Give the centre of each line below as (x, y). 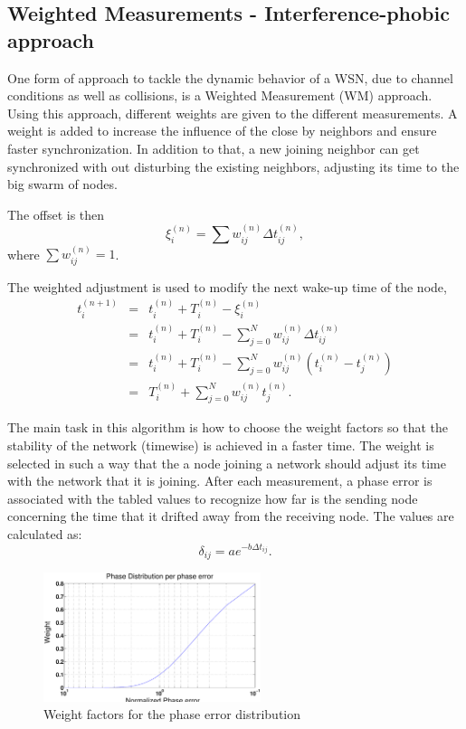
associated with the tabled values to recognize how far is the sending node (213, 498)
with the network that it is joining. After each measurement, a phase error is (220, 481)
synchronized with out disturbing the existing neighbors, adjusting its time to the (233, 166)
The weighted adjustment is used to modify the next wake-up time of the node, (227, 286)
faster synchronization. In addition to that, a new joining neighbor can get (214, 148)
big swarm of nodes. (62, 184)
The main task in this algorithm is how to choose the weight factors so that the (228, 427)
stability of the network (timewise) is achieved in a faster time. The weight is (221, 445)
